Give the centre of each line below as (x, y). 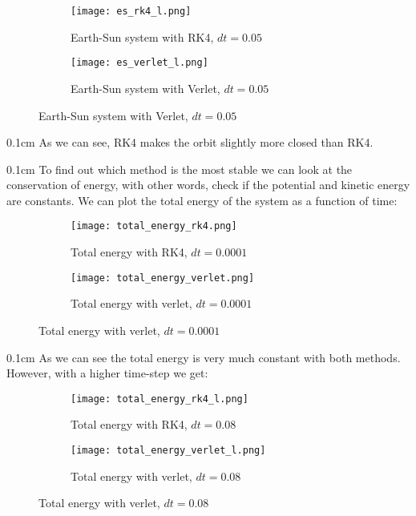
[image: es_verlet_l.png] (139, 63)
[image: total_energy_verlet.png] (163, 278)
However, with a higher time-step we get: (107, 373)
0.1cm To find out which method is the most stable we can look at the (180, 169)
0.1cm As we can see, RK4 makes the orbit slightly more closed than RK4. (190, 142)
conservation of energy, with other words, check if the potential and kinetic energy (208, 185)
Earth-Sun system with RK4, (142, 36)
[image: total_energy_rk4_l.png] (160, 399)
